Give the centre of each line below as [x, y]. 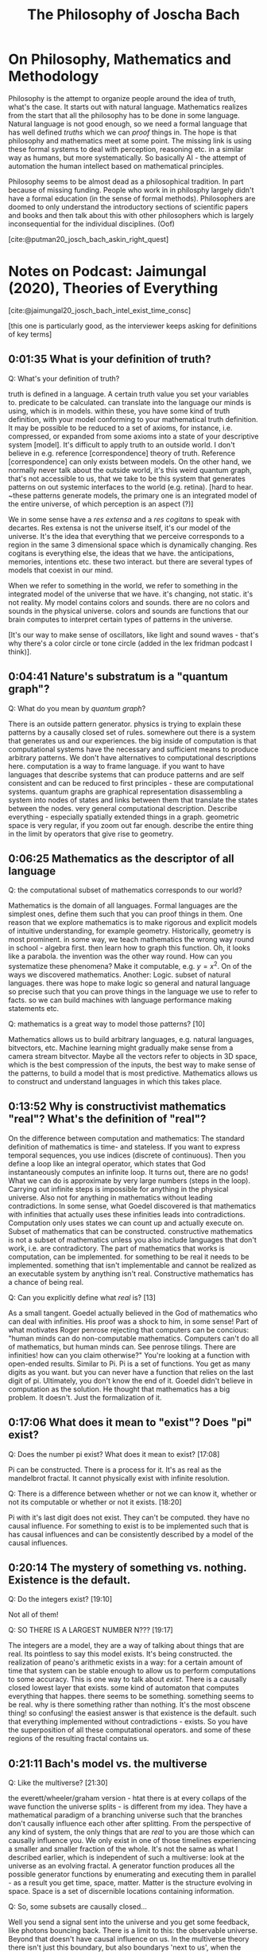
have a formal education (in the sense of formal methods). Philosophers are [132, 198]
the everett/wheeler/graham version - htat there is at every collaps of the [128, 1798]
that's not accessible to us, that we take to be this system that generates [127, 478]
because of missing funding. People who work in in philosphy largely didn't [131, 189]
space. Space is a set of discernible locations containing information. [121, 1891]
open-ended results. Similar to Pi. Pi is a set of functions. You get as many [129, 1364]
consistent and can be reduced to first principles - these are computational [131, 783]
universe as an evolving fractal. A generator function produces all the [122, 1866]
